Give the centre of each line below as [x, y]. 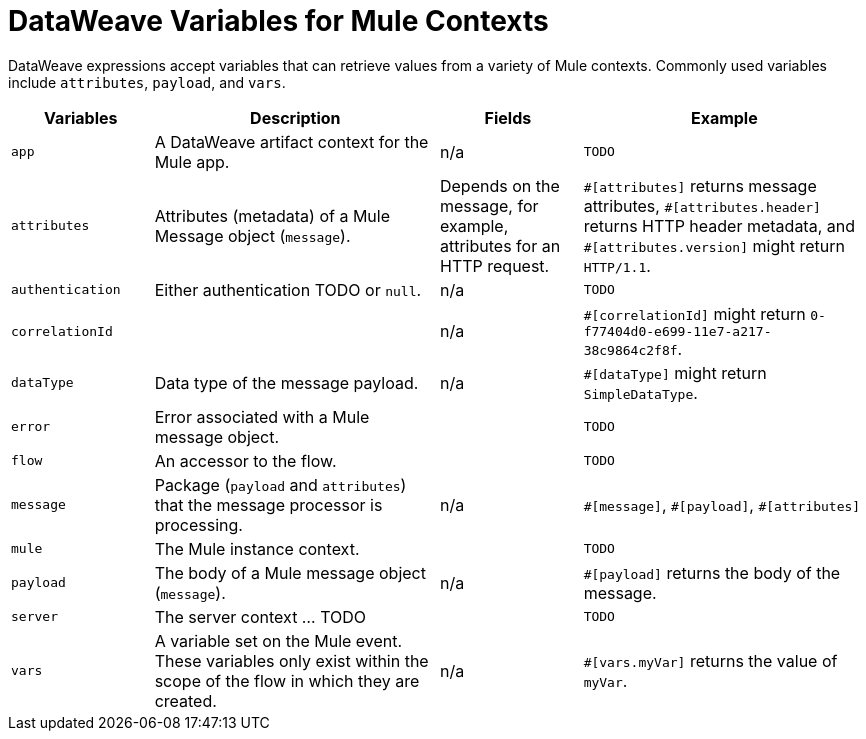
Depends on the [499, 185]
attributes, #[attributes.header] [702, 205]
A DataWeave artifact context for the [291, 141]
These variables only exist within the [291, 660]
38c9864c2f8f [630, 350]
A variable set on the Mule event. [278, 640]
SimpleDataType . [640, 392]
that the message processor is [268, 504]
